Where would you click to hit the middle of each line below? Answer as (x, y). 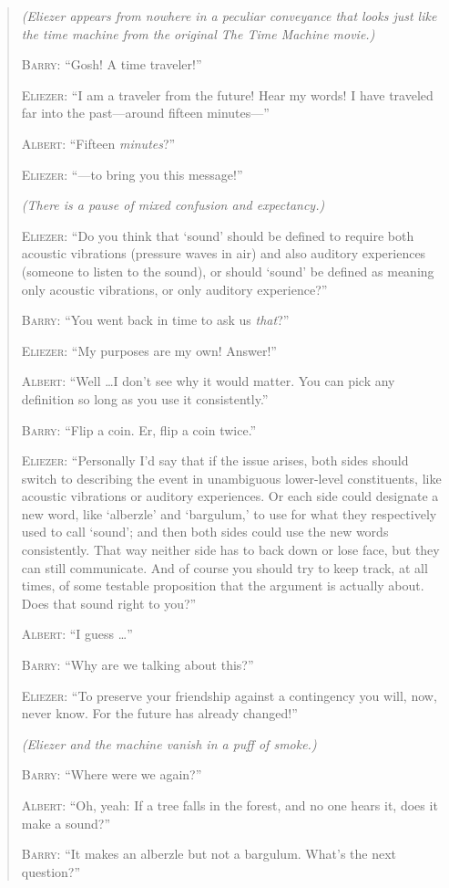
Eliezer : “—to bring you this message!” (132, 174)
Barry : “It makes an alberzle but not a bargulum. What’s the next (209, 854)
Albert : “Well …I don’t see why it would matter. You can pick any (208, 381)
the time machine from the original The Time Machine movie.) (198, 33)
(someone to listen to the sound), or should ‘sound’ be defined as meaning (228, 271)
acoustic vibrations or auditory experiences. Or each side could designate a (230, 496)
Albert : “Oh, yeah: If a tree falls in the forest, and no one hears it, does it (230, 805)
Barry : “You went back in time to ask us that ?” (155, 320)
